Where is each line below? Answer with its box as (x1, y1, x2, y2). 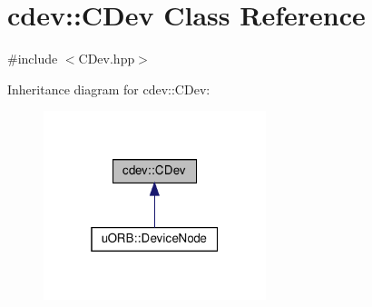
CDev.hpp (78, 49, 135, 68)
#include (7, 49, 58, 68)
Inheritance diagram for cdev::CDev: (7, 79, 210, 98)
